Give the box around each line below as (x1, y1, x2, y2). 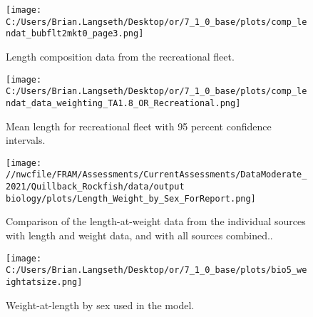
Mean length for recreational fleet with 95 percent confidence (6, 118, 272, 133)
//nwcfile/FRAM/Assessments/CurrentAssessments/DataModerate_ (6, 170, 307, 180)
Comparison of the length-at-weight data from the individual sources (6, 214, 306, 229)
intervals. (6, 132, 46, 147)
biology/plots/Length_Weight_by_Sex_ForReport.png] (6, 193, 256, 204)
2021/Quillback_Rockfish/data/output (6, 182, 185, 192)
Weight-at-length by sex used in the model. (6, 297, 195, 312)
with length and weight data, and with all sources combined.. (6, 227, 273, 242)
